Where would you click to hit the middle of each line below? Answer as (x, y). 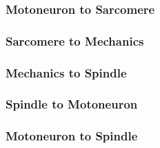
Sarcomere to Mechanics (75, 40)
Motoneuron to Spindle (72, 136)
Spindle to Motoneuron (72, 104)
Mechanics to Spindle (66, 72)
